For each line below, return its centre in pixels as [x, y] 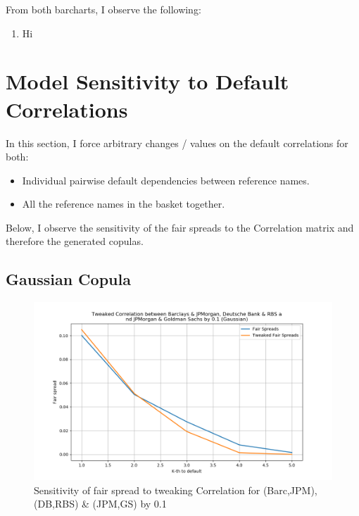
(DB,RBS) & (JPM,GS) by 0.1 [100, 504]
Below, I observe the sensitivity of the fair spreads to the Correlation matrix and [180, 227]
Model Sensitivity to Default [147, 81]
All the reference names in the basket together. [124, 204]
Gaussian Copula [68, 279]
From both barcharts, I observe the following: [103, 9]
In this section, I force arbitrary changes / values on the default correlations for [177, 143]
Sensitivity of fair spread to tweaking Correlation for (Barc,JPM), [176, 490]
